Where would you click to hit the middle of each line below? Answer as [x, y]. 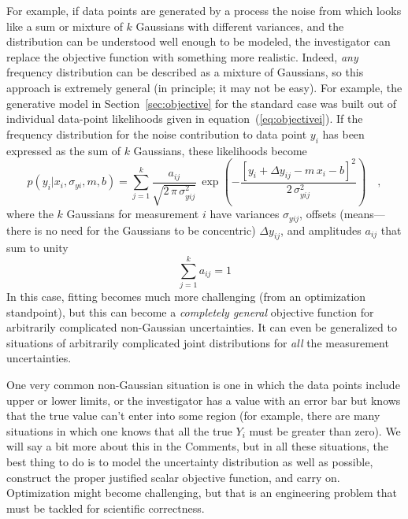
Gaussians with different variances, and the [240, 26]
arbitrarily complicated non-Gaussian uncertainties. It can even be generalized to [202, 327]
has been [343, 133]
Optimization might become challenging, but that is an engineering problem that [202, 493]
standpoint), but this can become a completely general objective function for [190, 311]
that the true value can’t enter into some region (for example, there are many [193, 415]
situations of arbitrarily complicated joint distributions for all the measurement [198, 342]
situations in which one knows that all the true [119, 430]
